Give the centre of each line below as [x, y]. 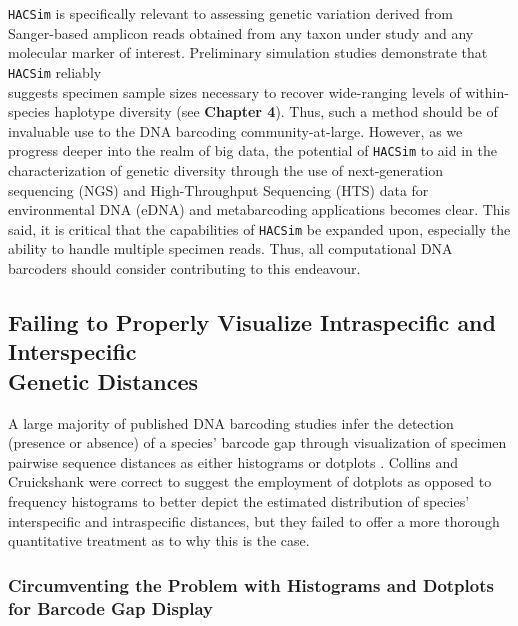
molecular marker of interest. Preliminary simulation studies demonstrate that [248, 52]
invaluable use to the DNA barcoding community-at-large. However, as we [235, 130]
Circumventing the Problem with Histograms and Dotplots [251, 584]
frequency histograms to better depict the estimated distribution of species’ [239, 500]
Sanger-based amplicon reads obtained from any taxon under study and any [241, 32]
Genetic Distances [103, 380]
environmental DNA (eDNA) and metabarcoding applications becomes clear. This [259, 209]
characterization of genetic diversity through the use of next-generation [226, 169]
